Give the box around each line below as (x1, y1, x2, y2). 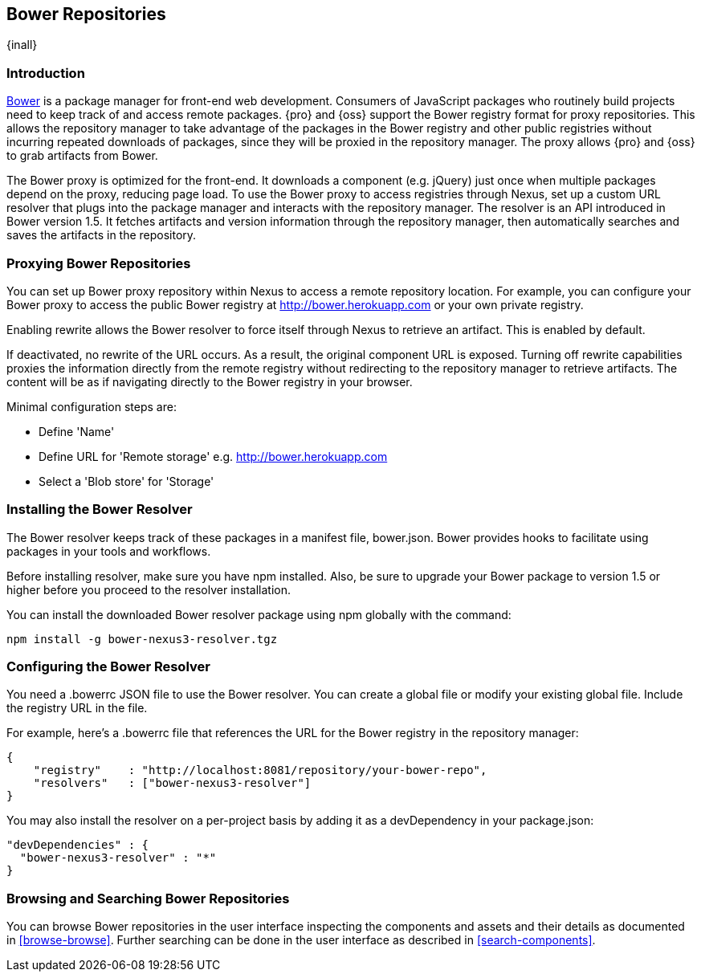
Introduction (6, 64, 85, 81)
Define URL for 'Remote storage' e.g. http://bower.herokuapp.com (39, 449, 388, 463)
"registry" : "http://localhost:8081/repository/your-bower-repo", (33, 764, 487, 777)
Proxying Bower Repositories (6, 255, 191, 271)
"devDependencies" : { (6, 838, 149, 852)
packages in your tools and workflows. (6, 544, 211, 558)
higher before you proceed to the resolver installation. (6, 582, 291, 597)
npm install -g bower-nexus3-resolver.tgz (6, 632, 278, 646)
